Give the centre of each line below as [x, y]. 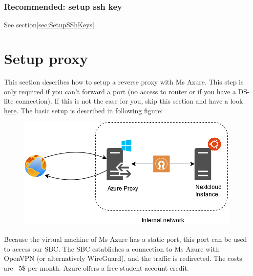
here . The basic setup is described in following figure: [84, 110]
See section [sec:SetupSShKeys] [49, 25]
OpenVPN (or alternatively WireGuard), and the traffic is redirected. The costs [123, 258]
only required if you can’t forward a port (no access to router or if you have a [120, 91]
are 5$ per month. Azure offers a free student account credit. [96, 267]
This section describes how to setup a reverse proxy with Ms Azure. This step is [124, 81]
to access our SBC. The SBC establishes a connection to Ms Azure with [112, 248]
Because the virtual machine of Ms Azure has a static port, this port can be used [126, 239]
